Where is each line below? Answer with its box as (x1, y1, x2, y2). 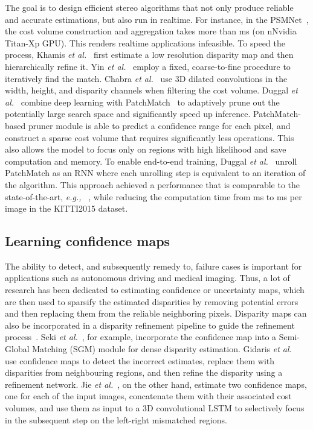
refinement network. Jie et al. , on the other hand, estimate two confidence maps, (5, 378, 307, 390)
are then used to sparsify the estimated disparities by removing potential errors (5, 295, 298, 308)
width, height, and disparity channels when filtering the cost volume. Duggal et (5, 84, 298, 96)
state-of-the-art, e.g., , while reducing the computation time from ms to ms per (5, 190, 302, 203)
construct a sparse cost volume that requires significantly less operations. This (5, 131, 294, 144)
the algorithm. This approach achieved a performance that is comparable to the (5, 178, 300, 191)
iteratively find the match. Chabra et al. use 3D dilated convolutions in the (5, 72, 288, 84)
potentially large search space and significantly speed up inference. (5, 107, 251, 120)
